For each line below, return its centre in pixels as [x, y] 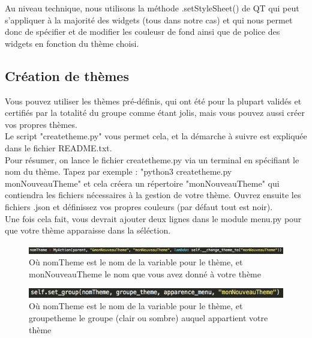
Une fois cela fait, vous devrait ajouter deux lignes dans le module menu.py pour [153, 218]
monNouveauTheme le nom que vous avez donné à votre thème [145, 273]
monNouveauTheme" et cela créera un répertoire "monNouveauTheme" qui [142, 183]
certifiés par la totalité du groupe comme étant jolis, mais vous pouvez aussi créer [155, 113]
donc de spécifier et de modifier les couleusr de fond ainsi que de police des [142, 32]
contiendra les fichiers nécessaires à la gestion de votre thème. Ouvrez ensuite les [153, 195]
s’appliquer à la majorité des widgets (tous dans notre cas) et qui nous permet [149, 20]
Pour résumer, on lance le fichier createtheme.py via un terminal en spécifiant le [152, 159]
